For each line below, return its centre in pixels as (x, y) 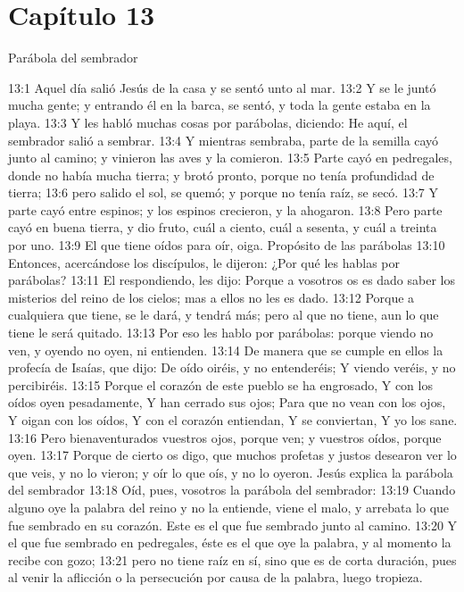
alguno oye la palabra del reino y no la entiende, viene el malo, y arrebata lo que (229, 507)
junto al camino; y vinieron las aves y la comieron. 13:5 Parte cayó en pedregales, (230, 158)
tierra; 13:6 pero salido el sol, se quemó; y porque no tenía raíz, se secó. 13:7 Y (223, 192)
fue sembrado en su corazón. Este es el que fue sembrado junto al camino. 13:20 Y (233, 525)
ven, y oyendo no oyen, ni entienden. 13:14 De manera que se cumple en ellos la (226, 350)
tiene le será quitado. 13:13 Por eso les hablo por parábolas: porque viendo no (221, 333)
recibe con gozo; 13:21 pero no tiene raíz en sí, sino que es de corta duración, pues (232, 559)
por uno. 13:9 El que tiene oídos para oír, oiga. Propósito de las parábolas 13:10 (227, 245)
